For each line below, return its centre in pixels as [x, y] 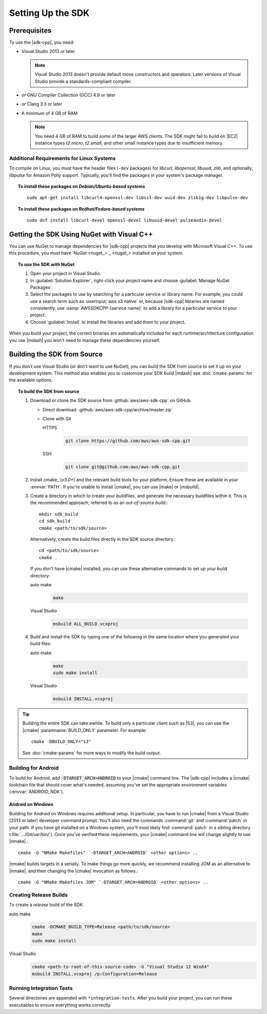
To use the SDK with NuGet [46, 264]
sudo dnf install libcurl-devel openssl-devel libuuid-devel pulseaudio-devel [124, 220]
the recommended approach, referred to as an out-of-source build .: [99, 503]
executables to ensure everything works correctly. [60, 1005]
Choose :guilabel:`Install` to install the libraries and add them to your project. [108, 322]
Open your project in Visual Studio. [66, 274]
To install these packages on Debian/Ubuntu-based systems [82, 186]
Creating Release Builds [38, 895]
